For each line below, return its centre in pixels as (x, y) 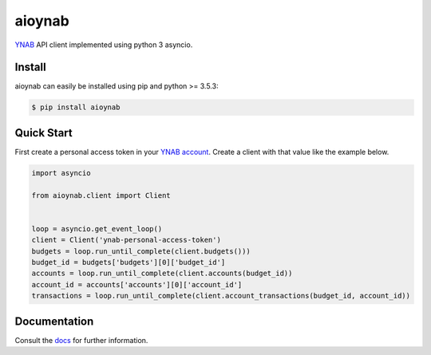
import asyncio (61, 173)
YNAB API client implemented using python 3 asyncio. (104, 45)
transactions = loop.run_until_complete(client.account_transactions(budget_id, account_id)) (221, 296)
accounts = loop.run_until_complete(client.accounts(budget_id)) (162, 274)
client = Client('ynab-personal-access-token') (126, 240)
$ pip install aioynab (76, 107)
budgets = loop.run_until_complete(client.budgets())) (141, 251)
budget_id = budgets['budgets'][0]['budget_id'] (129, 262)
